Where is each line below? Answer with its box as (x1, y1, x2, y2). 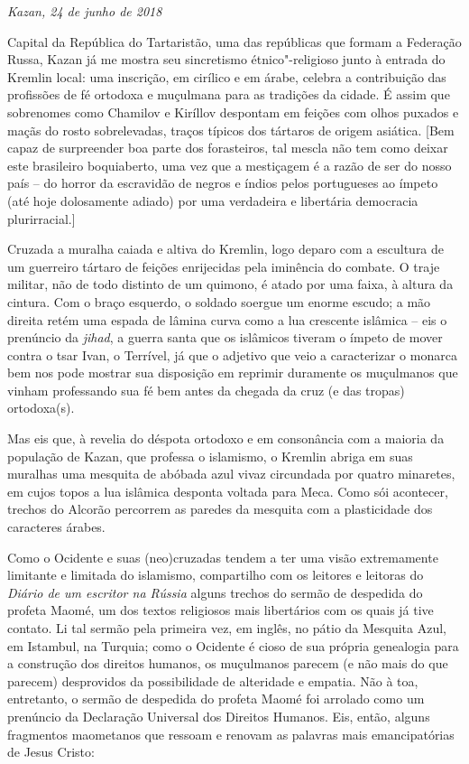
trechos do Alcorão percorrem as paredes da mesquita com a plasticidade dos (7, 499, 433, 518)
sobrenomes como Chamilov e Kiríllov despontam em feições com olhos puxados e (7, 102, 459, 121)
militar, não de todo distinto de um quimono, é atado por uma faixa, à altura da (7, 275, 454, 293)
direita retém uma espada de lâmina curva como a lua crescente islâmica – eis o (7, 310, 447, 329)
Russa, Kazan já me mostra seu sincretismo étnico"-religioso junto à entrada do (7, 50, 446, 69)
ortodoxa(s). (7, 398, 75, 417)
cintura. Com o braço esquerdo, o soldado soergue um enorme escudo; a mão (7, 292, 431, 311)
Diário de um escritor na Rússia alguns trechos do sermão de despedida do (7, 582, 423, 601)
